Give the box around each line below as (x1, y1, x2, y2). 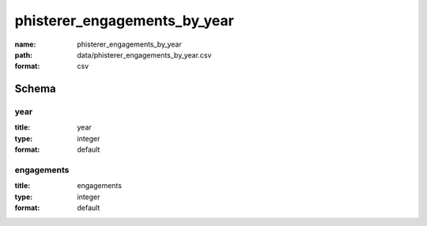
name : (14, 40, 36, 49)
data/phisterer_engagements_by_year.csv (77, 50, 212, 59)
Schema (14, 82, 57, 96)
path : (14, 50, 33, 59)
